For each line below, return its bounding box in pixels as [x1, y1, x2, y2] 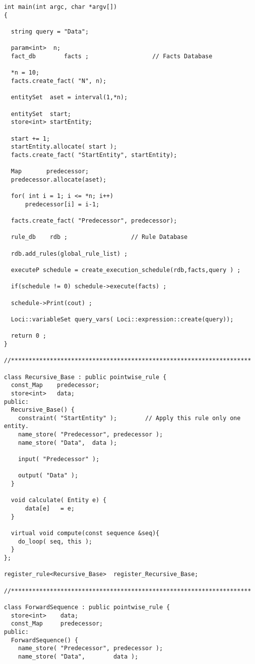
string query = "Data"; [11, 28, 89, 35]
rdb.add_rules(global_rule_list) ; [11, 250, 128, 257]
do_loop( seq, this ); [18, 538, 92, 545]
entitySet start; [11, 110, 72, 117]
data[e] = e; [25, 505, 75, 512]
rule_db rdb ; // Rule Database [11, 234, 188, 241]
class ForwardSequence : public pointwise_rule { [4, 603, 170, 611]
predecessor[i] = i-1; [25, 200, 100, 208]
